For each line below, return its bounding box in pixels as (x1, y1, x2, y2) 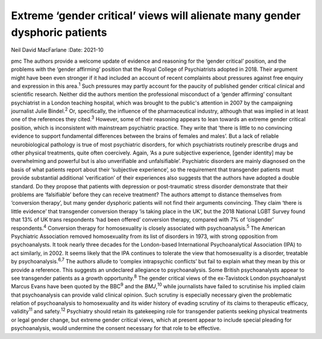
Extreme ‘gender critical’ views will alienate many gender (11, 9, 301, 22)
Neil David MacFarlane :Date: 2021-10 (11, 47, 104, 54)
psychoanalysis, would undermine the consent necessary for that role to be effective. (11, 325, 221, 332)
